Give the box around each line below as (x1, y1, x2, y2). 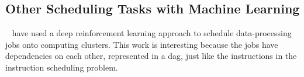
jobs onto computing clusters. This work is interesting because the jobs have (5, 38, 278, 50)
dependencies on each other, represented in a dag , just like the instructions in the (5, 50, 297, 62)
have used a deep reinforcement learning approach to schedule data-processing (12, 27, 292, 39)
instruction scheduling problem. (5, 61, 118, 73)
